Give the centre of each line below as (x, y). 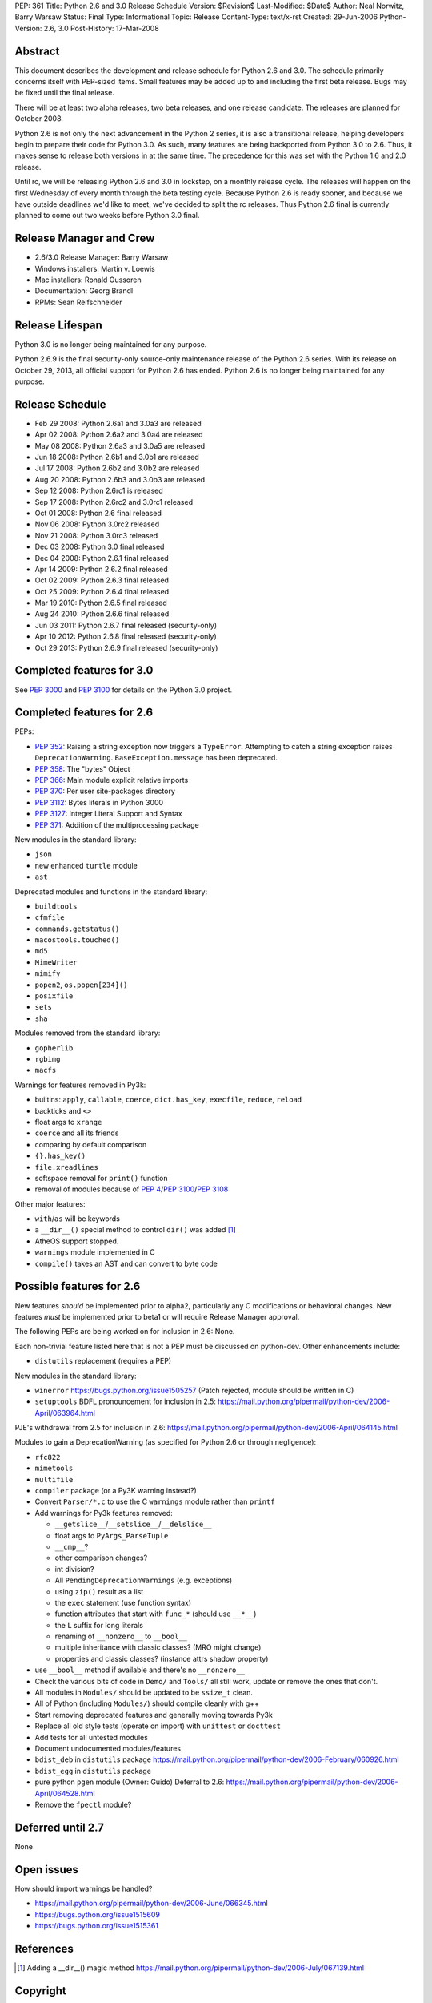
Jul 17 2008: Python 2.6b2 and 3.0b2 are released (117, 468)
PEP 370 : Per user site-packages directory (105, 791)
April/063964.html (65, 1413)
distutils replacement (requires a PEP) (103, 1361)
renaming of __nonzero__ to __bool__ (121, 1636)
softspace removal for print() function (101, 1178)
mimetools (54, 1469)
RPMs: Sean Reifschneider (79, 302)
